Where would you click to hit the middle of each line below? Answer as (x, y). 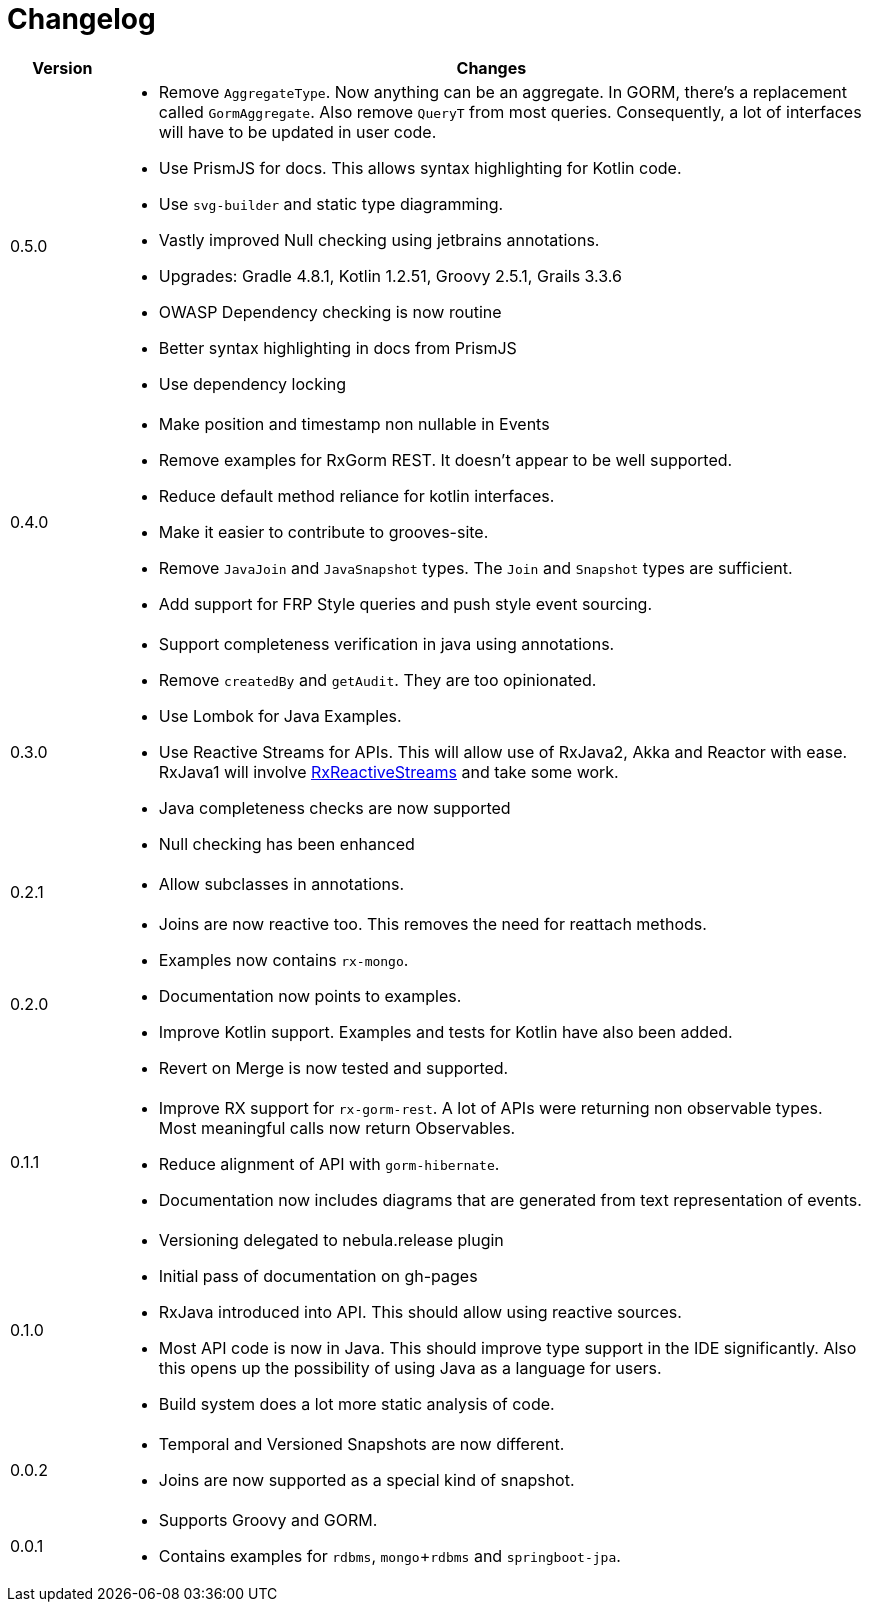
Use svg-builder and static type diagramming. (331, 203)
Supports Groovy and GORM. (268, 1519)
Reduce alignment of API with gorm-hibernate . (329, 1163)
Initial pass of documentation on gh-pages (318, 1275)
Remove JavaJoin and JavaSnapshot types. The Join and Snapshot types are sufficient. (475, 567)
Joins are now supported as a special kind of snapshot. (366, 1479)
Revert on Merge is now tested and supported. (333, 1067)
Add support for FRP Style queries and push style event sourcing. (405, 603)
